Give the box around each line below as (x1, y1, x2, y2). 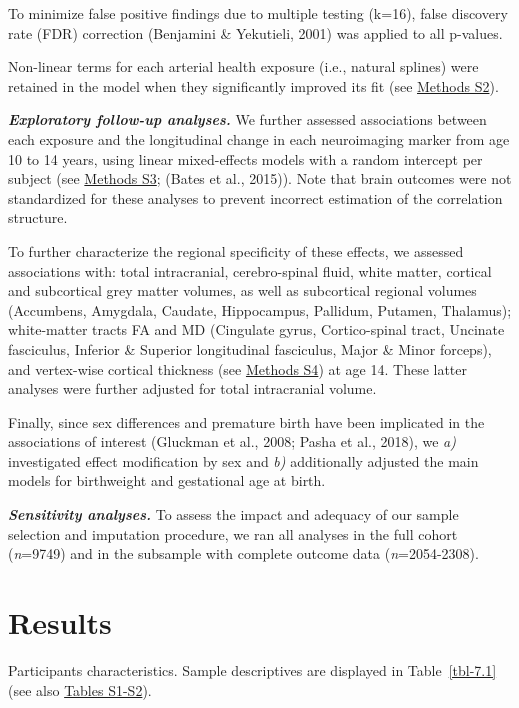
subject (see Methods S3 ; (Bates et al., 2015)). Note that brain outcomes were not (8, 168, 512, 189)
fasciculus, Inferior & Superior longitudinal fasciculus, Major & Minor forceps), (8, 338, 492, 359)
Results (8, 602, 112, 643)
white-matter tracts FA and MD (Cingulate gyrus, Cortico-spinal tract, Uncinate (8, 319, 505, 340)
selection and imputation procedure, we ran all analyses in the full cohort (8, 523, 458, 544)
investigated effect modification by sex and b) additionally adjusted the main (8, 450, 479, 471)
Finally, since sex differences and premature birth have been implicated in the (8, 411, 485, 432)
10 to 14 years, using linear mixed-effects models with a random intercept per (8, 148, 483, 169)
